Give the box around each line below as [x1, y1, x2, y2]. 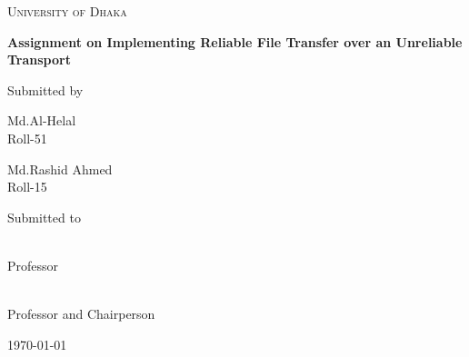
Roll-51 [7, 128, 47, 147]
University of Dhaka [7, 2, 127, 20]
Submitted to [7, 207, 81, 226]
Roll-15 [7, 177, 47, 196]
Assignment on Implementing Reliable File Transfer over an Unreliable [7, 32, 463, 51]
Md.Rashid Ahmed [7, 159, 113, 178]
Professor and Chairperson [7, 304, 155, 323]
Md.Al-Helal [7, 111, 76, 130]
